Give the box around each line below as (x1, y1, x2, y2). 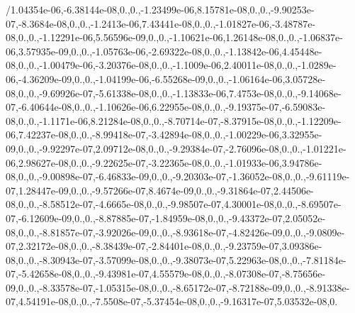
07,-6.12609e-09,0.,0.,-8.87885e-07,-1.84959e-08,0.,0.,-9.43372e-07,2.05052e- (6, 210, 326, 225)
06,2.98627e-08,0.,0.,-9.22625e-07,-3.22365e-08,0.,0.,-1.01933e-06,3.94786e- (6, 155, 322, 170)
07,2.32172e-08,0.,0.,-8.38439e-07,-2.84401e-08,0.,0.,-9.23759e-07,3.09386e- (6, 238, 322, 253)
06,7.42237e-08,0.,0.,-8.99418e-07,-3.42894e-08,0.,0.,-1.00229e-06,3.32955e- (6, 127, 322, 142)
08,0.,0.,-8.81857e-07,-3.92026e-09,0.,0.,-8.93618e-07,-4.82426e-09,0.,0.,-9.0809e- (6, 224, 345, 239)
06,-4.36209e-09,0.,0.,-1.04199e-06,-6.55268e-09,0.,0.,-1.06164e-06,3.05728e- (6, 71, 326, 86)
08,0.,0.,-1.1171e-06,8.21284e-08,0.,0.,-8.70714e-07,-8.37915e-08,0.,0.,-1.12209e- (6, 113, 342, 128)
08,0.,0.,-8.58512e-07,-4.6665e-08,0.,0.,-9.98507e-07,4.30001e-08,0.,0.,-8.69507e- (6, 197, 342, 212)
